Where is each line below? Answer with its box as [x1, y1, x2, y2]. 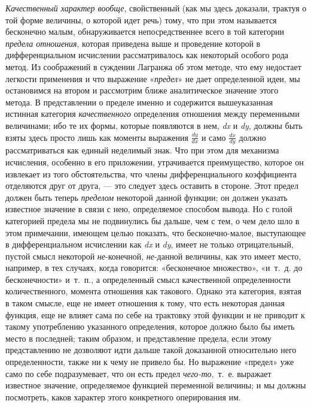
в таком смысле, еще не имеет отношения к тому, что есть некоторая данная [5, 297, 285, 309]
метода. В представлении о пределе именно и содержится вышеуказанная [5, 95, 273, 108]
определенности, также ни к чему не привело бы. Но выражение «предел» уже [5, 355, 294, 368]
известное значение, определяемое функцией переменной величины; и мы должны [5, 379, 306, 391]
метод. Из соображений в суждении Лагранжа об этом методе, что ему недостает [5, 60, 301, 73]
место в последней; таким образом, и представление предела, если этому [5, 331, 272, 344]
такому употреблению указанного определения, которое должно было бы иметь [5, 320, 295, 333]
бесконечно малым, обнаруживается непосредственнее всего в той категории [5, 25, 285, 38]
